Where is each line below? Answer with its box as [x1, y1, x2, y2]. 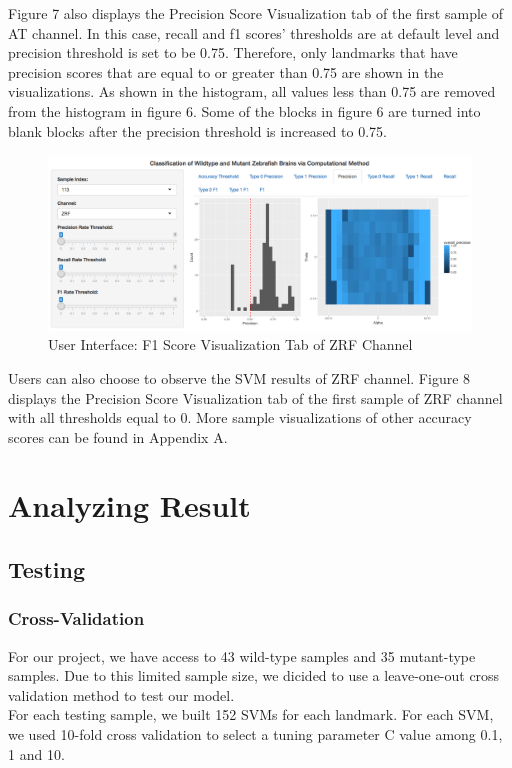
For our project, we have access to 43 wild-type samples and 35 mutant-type [8, 645, 476, 666]
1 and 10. [8, 743, 65, 764]
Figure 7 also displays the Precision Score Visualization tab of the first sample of [8, 3, 503, 23]
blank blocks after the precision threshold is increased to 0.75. [8, 120, 387, 141]
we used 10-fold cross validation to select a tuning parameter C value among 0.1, [8, 724, 503, 745]
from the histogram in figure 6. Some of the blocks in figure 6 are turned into [8, 100, 481, 121]
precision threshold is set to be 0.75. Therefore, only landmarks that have [8, 42, 458, 63]
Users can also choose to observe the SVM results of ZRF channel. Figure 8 [8, 367, 471, 388]
